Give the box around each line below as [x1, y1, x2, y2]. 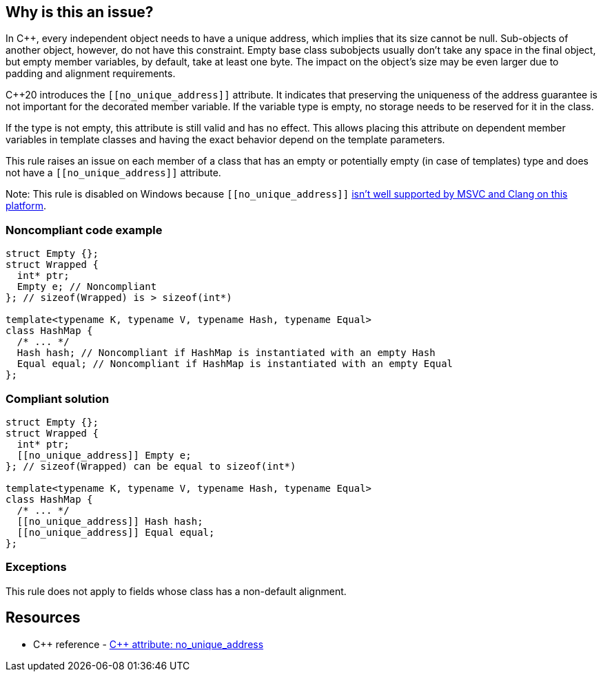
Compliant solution [6, 391, 110, 406]
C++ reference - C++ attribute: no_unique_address [33, 638, 264, 650]
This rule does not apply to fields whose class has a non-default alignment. [6, 585, 347, 597]
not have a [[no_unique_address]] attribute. [6, 167, 221, 179]
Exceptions [6, 560, 67, 574]
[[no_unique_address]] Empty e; [17, 449, 192, 461]
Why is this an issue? [6, 3, 154, 21]
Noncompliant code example [6, 222, 163, 237]
